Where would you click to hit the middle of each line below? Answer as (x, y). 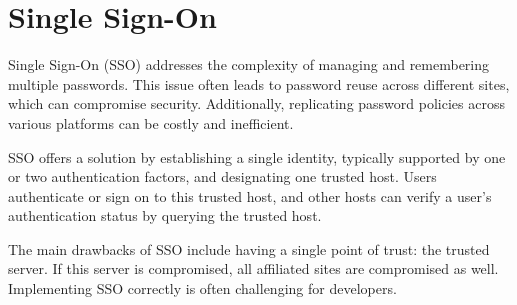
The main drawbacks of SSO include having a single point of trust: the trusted (249, 248)
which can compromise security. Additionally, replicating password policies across (256, 103)
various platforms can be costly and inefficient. (151, 122)
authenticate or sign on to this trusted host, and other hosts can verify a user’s (250, 195)
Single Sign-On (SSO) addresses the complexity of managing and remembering (249, 64)
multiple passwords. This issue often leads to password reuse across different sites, (259, 83)
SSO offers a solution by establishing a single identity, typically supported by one (257, 156)
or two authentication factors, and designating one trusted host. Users (222, 176)
